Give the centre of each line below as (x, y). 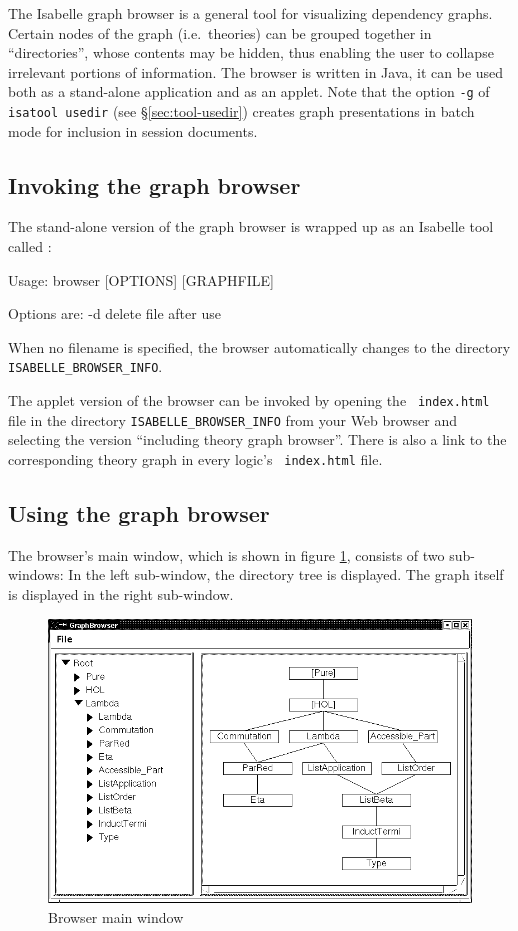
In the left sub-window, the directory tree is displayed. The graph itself (286, 574)
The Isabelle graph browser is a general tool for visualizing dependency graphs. (250, 13)
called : (30, 246)
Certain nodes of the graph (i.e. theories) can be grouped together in (220, 32)
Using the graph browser (139, 513)
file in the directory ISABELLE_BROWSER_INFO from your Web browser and (232, 419)
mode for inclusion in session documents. (133, 130)
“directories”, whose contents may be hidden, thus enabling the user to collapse (251, 52)
